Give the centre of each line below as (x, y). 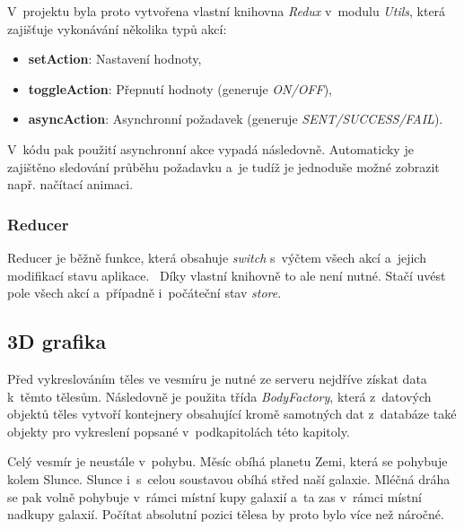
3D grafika (57, 341)
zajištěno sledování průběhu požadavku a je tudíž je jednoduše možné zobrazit (223, 166)
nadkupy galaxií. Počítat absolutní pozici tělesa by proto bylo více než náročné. (226, 514)
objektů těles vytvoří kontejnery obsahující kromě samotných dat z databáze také (232, 414)
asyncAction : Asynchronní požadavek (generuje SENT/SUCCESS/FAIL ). (236, 119)
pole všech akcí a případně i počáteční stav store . (144, 293)
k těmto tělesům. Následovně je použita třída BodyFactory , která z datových (219, 396)
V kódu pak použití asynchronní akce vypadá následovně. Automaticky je (210, 148)
